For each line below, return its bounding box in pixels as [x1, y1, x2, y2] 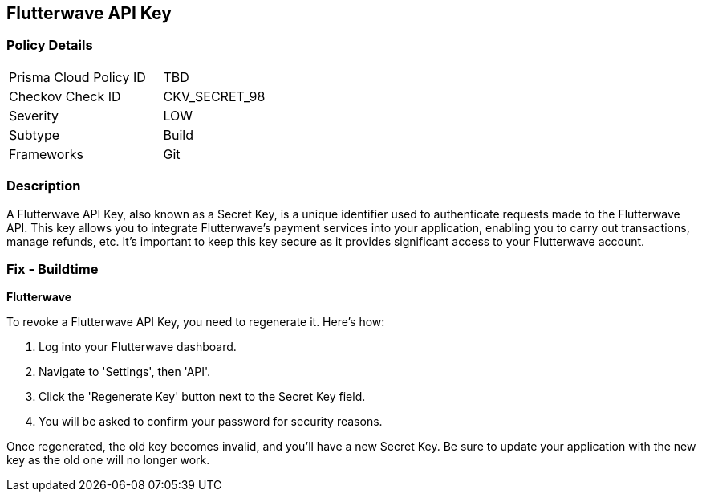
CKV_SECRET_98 [163, 88, 266, 104]
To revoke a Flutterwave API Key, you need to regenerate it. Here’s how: [6, 315, 385, 329]
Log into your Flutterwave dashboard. [39, 340, 237, 354]
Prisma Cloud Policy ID [9, 68, 146, 85]
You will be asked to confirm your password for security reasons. [39, 414, 383, 429]
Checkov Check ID [9, 88, 121, 104]
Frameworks [9, 145, 83, 162]
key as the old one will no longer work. [6, 453, 210, 467]
